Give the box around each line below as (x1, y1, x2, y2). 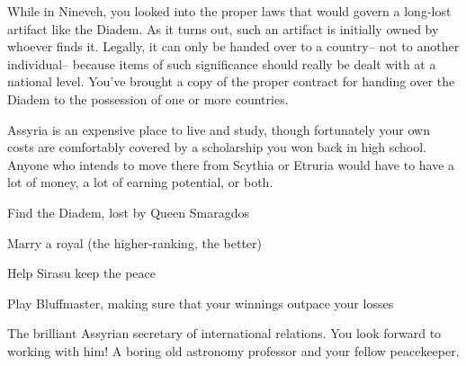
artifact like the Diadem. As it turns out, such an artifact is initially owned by (7, 19, 439, 38)
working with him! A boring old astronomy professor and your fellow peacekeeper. (7, 341, 460, 360)
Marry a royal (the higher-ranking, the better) (7, 233, 262, 252)
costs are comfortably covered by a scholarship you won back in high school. (7, 138, 427, 156)
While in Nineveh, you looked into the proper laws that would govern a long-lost (7, 2, 452, 20)
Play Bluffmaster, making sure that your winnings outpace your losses (7, 293, 394, 312)
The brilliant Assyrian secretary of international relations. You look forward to (7, 324, 442, 343)
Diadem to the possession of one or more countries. (7, 89, 289, 108)
